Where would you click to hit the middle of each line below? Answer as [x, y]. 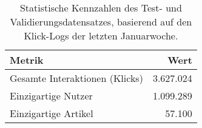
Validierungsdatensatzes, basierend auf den [101, 22]
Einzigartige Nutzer [51, 96]
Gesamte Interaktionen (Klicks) [76, 78]
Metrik [27, 60]
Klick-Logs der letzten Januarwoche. [101, 35]
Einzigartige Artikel [52, 113]
